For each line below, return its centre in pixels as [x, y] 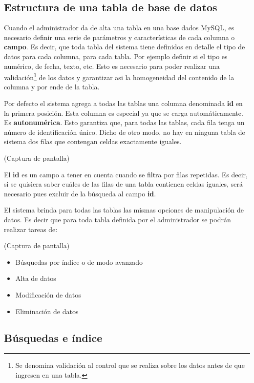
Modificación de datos [48, 294]
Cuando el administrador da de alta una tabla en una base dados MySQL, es [119, 28]
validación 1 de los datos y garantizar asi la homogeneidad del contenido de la [119, 76]
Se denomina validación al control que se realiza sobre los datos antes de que [130, 365]
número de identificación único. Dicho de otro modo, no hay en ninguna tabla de [125, 132]
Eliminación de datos [47, 311]
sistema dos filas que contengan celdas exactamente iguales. [93, 141]
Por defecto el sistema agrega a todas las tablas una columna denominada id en [123, 103]
